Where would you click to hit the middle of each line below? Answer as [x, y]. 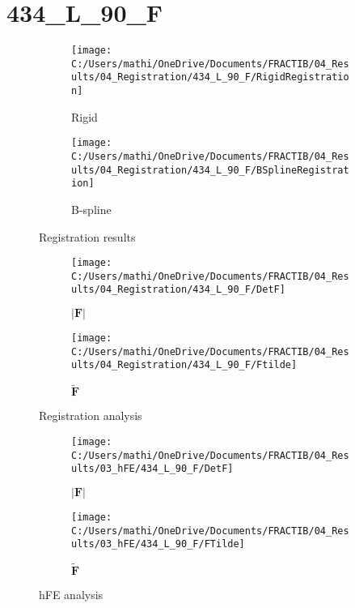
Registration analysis [91, 415]
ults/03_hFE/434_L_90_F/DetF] [152, 469]
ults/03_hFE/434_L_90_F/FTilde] [158, 544]
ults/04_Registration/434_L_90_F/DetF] [178, 290]
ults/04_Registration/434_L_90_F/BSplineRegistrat [210, 170]
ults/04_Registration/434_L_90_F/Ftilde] [184, 365]
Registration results [87, 236]
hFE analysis [71, 595]
